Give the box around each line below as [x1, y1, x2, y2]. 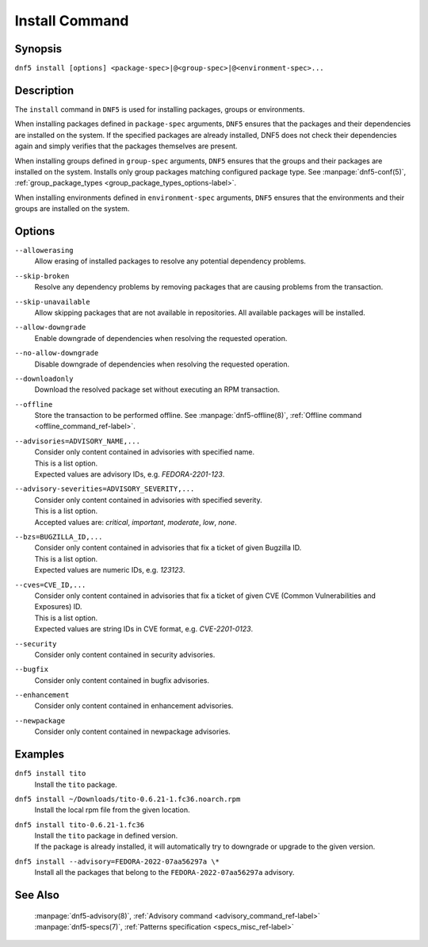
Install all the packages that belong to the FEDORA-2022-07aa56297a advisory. [34, 868, 295, 877]
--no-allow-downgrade [14, 349, 99, 358]
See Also [14, 888, 59, 902]
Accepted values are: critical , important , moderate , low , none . [34, 517, 237, 527]
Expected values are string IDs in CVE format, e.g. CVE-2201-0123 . [34, 624, 254, 634]
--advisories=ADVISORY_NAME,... [14, 436, 140, 446]
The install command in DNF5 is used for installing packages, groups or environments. [14, 104, 305, 114]
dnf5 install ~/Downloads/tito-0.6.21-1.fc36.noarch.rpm [14, 794, 241, 803]
